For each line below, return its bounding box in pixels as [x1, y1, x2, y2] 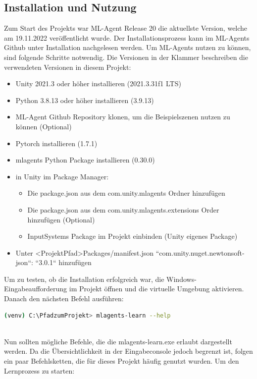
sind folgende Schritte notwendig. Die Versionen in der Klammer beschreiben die [4, 52, 248, 62]
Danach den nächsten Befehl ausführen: [4, 293, 124, 304]
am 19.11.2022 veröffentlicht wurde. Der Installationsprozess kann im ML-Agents [4, 32, 250, 43]
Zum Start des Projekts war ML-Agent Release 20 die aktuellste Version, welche [4, 23, 248, 33]
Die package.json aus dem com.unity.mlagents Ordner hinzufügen [27, 188, 225, 198]
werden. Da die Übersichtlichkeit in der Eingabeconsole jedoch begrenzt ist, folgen [4, 346, 253, 356]
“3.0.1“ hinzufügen [35, 257, 92, 268]
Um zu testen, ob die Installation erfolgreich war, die [4, 273, 164, 284]
